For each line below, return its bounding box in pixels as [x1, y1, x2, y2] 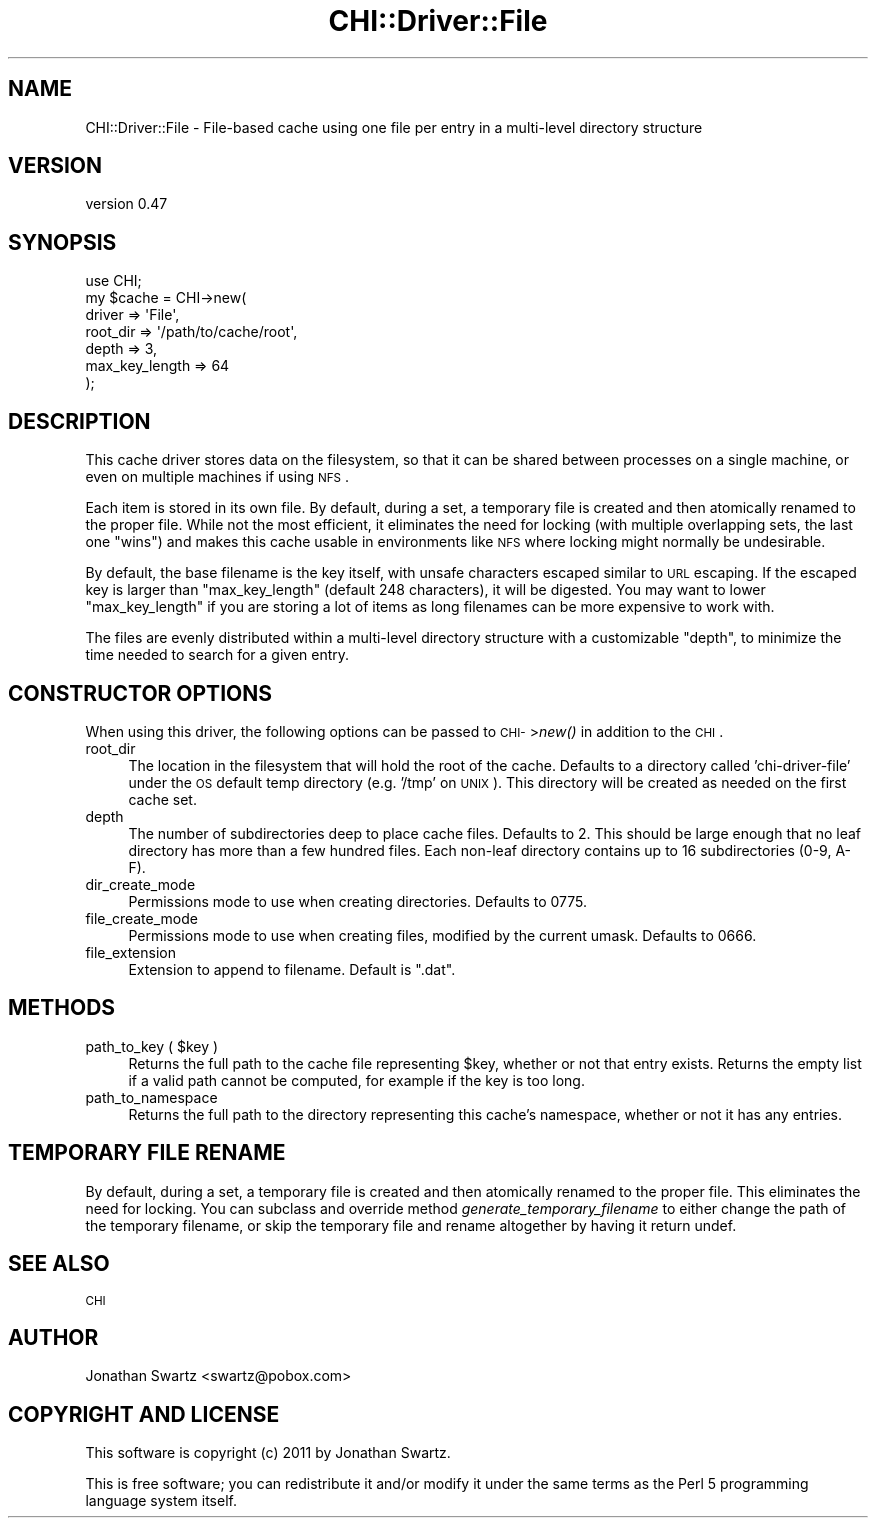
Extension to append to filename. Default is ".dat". [128, 960, 456, 978]
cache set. [128, 790, 197, 808]
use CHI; [85, 272, 142, 290]
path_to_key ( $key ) [85, 1037, 219, 1055]
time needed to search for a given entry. [85, 646, 350, 664]
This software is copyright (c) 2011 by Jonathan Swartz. [85, 1444, 451, 1462]
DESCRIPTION [8, 408, 151, 434]
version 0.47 [85, 195, 168, 213]
